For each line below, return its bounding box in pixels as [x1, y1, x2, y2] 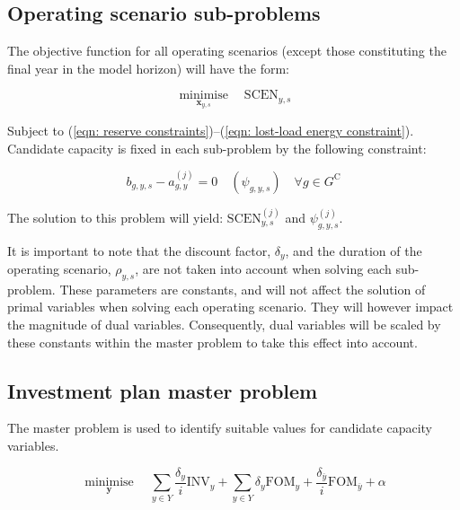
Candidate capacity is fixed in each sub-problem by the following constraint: [7, 138, 427, 157]
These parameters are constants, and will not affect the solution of [59, 279, 426, 298]
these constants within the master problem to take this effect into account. [7, 332, 418, 351]
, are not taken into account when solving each [135, 259, 392, 278]
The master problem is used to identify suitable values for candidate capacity [7, 418, 432, 437]
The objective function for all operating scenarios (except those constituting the [7, 41, 447, 60]
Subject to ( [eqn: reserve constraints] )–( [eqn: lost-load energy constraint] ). [7, 121, 414, 140]
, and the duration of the [285, 241, 422, 259]
